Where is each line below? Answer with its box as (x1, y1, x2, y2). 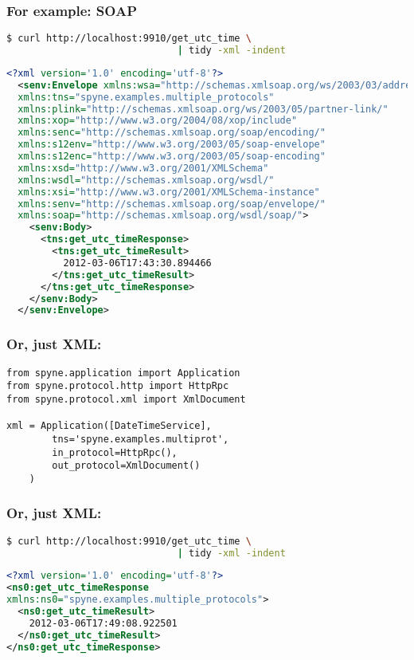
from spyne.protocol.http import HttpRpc (6, 380, 229, 392)
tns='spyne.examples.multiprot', (52, 433, 229, 445)
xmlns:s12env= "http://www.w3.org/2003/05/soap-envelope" (18, 139, 326, 151)
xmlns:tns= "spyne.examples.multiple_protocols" (18, 91, 275, 103)
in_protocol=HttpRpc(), (52, 446, 178, 458)
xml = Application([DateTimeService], (6, 420, 212, 432)
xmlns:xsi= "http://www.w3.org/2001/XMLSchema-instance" (18, 186, 320, 198)
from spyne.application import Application (6, 367, 240, 379)
